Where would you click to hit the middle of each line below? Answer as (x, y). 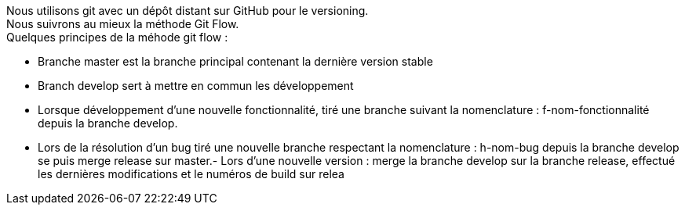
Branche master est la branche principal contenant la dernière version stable (235, 61)
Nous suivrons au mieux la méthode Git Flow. (123, 24)
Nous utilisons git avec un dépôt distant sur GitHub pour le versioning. (188, 11)
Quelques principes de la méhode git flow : (117, 37)
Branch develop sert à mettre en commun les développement (196, 86)
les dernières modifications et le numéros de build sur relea (191, 174)
